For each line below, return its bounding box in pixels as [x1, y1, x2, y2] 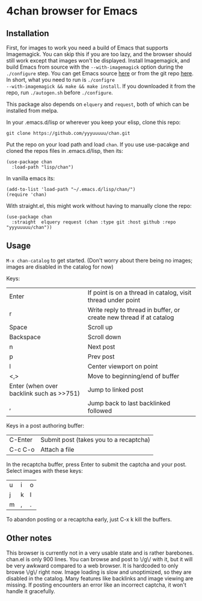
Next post [87, 342, 115, 350]
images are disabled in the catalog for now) [6, 263, 114, 270]
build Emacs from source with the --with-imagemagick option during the [6, 63, 183, 70]
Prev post [87, 352, 115, 361]
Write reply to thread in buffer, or [87, 305, 180, 314]
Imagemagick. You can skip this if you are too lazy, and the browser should [6, 51, 192, 58]
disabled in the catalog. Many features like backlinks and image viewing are [6, 575, 194, 582]
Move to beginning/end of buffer [87, 372, 180, 380]
